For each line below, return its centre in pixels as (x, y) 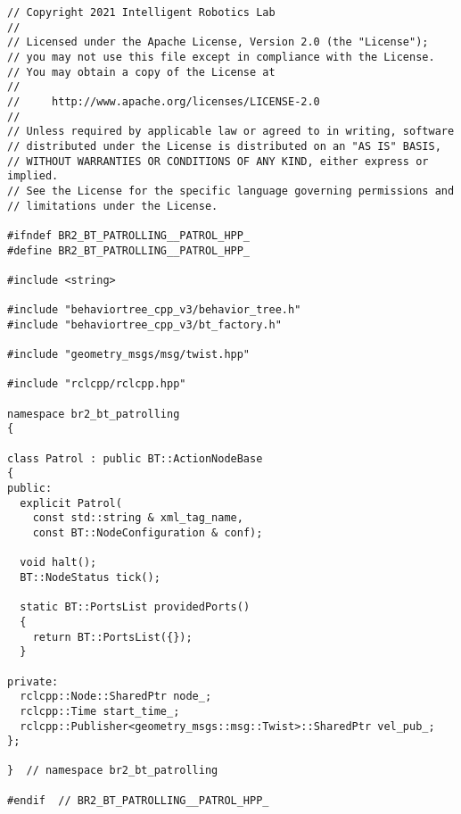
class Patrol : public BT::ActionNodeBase (135, 458)
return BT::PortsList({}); (112, 637)
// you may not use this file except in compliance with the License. (221, 57)
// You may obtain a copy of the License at (141, 72)
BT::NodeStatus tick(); (90, 577)
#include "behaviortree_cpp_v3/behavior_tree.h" (154, 310)
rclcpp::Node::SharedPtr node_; (116, 697)
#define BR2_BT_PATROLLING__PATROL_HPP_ (129, 250)
